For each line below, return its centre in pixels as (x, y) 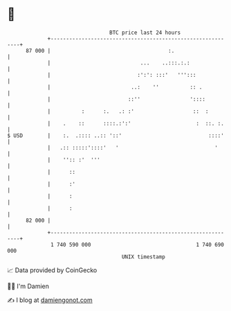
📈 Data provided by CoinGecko (52, 270)
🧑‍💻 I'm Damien (28, 286)
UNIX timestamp (144, 257)
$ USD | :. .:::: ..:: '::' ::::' (116, 135)
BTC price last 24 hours (145, 33)
